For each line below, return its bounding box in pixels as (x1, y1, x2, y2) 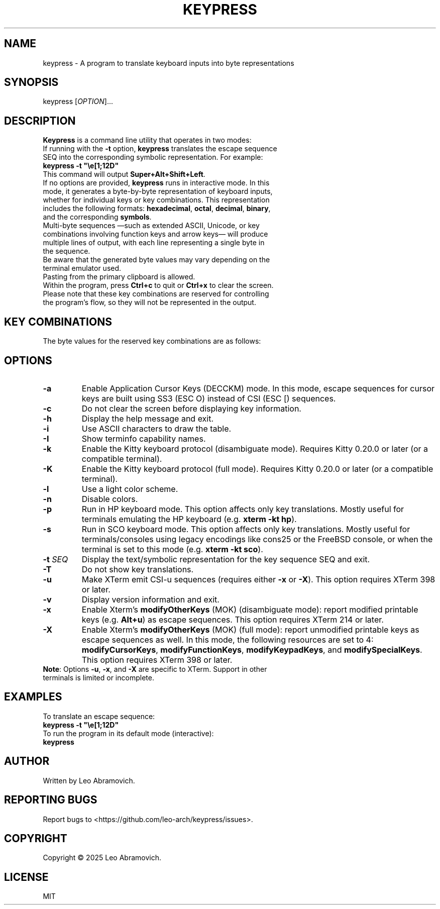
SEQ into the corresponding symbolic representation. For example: (43, 153, 263, 162)
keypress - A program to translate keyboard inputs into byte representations (43, 58, 294, 67)
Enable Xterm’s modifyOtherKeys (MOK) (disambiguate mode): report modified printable (81, 604, 418, 615)
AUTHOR (4, 755, 50, 768)
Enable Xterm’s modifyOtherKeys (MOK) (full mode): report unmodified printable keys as (81, 624, 419, 635)
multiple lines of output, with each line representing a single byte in (43, 238, 265, 247)
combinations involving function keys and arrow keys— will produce (43, 230, 268, 239)
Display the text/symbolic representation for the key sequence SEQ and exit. (81, 554, 370, 564)
